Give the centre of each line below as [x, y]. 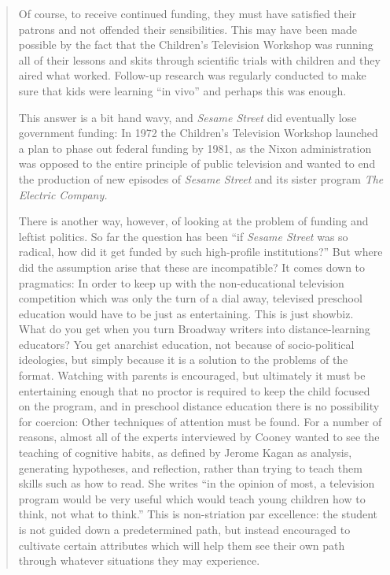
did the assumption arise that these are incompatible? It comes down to [192, 267]
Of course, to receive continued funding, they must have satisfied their [188, 13]
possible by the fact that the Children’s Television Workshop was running [196, 45]
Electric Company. [63, 194]
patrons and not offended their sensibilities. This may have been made [188, 29]
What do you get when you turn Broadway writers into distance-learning [194, 329]
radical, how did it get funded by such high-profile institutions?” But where [201, 252]
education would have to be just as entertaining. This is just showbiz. [186, 313]
